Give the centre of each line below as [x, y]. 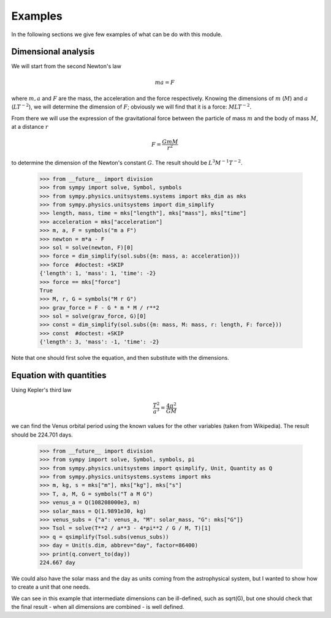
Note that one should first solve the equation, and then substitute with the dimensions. [120, 358]
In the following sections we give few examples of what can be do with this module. [117, 34]
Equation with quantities [59, 376]
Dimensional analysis [53, 52]
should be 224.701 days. [42, 435]
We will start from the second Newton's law [67, 66]
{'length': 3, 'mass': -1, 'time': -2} [99, 342]
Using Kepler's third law [41, 390]
